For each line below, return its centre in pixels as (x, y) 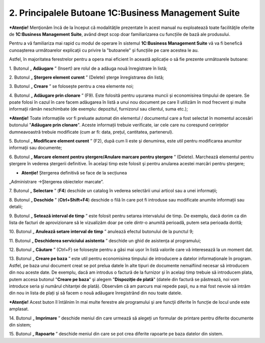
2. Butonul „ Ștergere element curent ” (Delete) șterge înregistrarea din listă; (87, 77)
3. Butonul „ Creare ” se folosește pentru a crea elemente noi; (71, 86)
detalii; (16, 207)
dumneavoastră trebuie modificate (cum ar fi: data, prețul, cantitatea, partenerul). (91, 132)
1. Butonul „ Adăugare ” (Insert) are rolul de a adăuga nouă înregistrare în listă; (88, 68)
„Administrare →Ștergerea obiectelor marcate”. (56, 181)
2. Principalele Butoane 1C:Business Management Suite (124, 13)
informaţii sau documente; (36, 148)
